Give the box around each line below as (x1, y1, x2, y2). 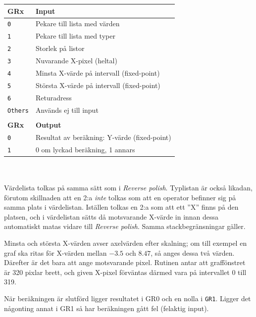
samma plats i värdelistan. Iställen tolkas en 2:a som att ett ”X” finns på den (4, 202, 239, 212)
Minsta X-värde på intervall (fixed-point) (35, 68, 160, 78)
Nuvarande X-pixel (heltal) (35, 55, 117, 66)
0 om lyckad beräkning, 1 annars (35, 144, 135, 154)
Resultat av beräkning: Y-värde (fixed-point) (35, 132, 171, 142)
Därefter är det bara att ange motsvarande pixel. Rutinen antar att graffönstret (4, 257, 246, 268)
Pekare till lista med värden (35, 18, 120, 29)
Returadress (35, 92, 72, 102)
